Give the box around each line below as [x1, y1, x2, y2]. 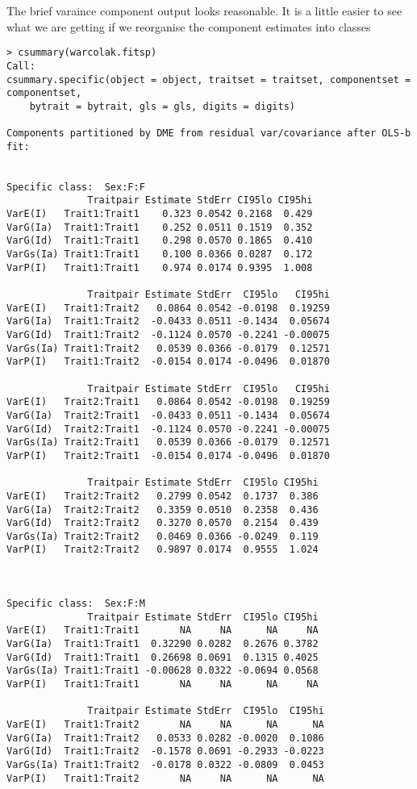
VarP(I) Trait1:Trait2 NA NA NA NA [6, 772, 324, 784]
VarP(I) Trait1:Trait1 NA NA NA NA [6, 678, 319, 691]
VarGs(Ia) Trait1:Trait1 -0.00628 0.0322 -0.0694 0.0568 [6, 665, 319, 677]
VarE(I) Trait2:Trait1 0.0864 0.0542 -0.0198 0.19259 [6, 396, 330, 408]
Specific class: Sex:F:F [6, 181, 145, 193]
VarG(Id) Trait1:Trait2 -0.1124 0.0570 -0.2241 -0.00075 [6, 328, 330, 340]
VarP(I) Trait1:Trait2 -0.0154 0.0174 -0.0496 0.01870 [6, 356, 330, 368]
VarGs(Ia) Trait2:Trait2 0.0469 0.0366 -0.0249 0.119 [6, 530, 319, 542]
